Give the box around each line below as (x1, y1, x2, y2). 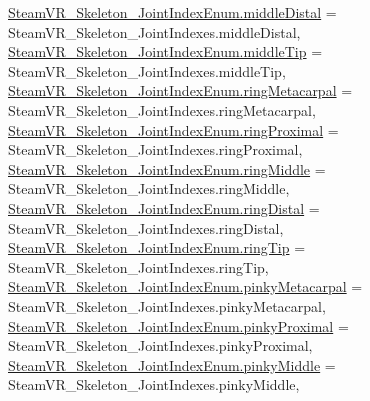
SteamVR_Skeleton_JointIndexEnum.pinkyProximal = (8, 315, 349, 336)
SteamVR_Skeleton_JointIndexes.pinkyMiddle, (8, 374, 300, 395)
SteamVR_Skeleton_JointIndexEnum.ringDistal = (8, 197, 320, 218)
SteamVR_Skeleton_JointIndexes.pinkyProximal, (8, 335, 313, 356)
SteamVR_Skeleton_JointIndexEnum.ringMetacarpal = (8, 80, 353, 101)
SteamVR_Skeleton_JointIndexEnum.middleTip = (8, 41, 323, 62)
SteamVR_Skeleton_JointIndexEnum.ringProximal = (8, 119, 339, 140)
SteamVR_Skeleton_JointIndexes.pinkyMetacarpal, (8, 295, 326, 316)
